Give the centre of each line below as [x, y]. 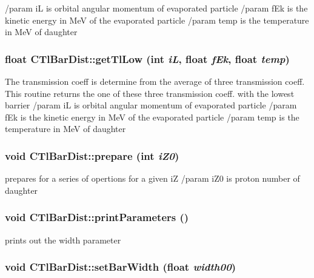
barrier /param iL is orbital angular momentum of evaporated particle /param [151, 105]
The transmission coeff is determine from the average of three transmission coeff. [155, 81]
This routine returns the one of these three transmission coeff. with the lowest [150, 93]
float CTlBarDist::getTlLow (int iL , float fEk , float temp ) [147, 58]
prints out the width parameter [63, 240]
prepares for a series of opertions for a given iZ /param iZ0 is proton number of [152, 178]
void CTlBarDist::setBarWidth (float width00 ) [121, 267]
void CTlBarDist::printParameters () [97, 217]
